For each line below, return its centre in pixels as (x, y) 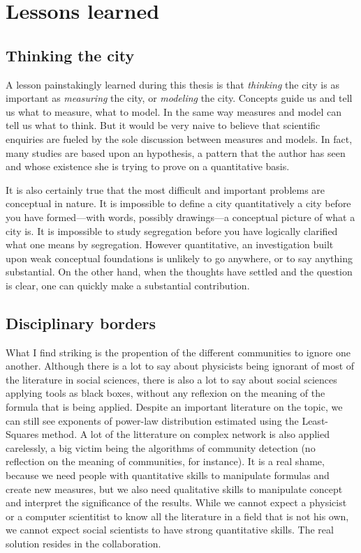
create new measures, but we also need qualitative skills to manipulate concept (174, 488)
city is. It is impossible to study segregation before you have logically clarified (172, 230)
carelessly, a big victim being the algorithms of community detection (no (161, 447)
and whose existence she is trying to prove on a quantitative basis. (148, 166)
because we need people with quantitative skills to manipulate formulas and (168, 475)
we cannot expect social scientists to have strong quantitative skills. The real (170, 530)
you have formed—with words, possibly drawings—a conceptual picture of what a (180, 217)
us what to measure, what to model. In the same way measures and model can (174, 111)
